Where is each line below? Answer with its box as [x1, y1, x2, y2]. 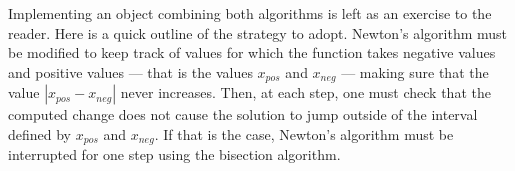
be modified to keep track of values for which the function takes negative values [8, 42, 496, 63]
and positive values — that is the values [8, 61, 253, 82]
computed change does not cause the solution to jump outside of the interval [8, 104, 478, 125]
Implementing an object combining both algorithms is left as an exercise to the [8, 3, 492, 23]
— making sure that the [341, 61, 489, 82]
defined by [8, 123, 72, 144]
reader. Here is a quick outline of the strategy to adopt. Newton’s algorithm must [8, 22, 508, 43]
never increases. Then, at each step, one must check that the [120, 82, 491, 103]
